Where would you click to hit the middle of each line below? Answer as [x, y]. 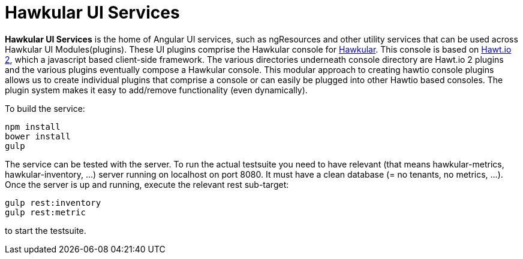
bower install [38, 136]
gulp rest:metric [45, 212]
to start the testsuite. [46, 230]
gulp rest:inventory [53, 202]
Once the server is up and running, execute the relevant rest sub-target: [147, 184]
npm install [33, 127]
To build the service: [45, 108]
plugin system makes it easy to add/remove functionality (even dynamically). [156, 90]
